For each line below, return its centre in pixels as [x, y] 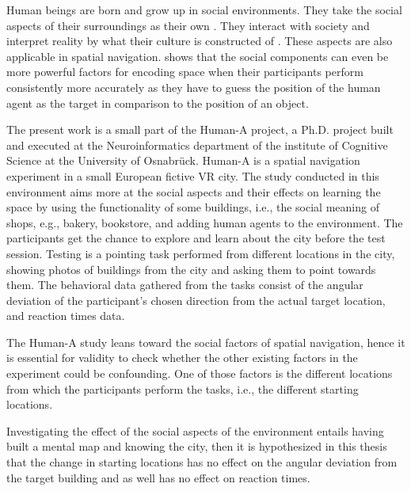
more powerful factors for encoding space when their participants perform [185, 72]
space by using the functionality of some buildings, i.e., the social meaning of [193, 207]
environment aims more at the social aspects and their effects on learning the [194, 191]
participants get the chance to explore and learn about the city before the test [196, 238]
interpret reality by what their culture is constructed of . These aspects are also [200, 41]
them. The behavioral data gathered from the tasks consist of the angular [185, 285]
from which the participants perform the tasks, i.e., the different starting [183, 388]
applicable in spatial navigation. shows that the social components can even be [198, 56]
